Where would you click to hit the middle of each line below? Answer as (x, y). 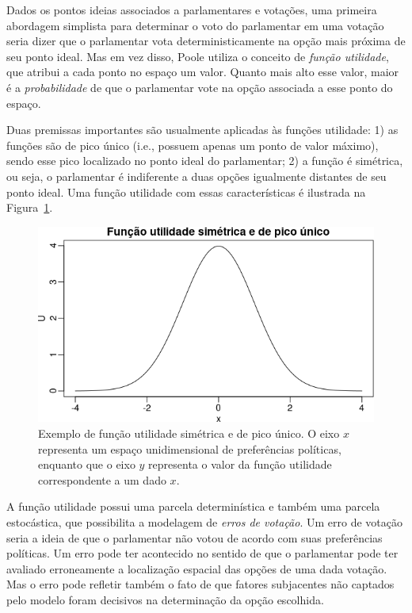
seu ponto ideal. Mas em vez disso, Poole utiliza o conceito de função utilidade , (198, 56)
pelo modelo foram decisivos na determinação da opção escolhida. (165, 599)
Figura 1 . (30, 207)
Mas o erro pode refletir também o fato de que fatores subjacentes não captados (200, 584)
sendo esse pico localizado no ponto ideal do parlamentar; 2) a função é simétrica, (205, 161)
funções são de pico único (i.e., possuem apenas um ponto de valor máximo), (193, 145)
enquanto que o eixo (87, 464)
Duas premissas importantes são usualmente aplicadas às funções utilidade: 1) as (202, 130)
